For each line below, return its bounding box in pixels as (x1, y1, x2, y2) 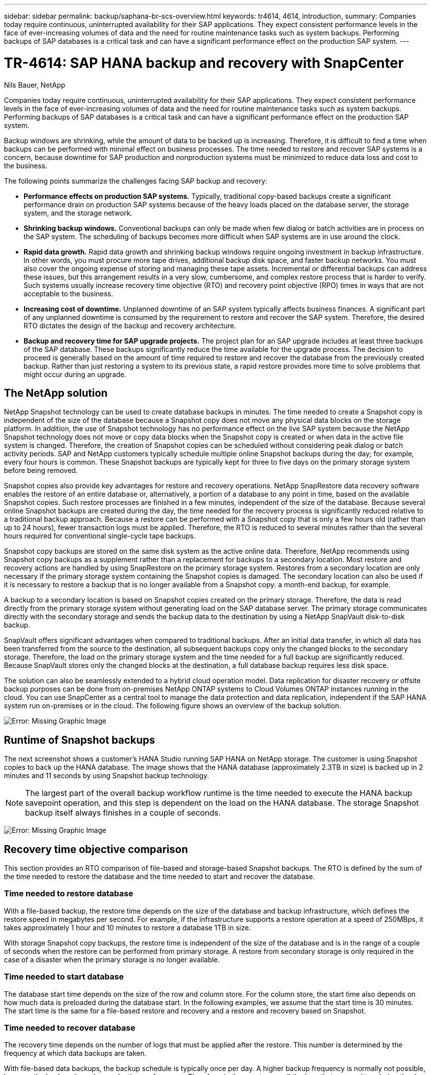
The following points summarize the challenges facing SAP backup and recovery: (4, 176, 268, 185)
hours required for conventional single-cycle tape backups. (4, 532, 196, 540)
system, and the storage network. (24, 208, 133, 217)
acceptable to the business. (24, 289, 113, 298)
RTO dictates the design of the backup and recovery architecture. (24, 321, 236, 330)
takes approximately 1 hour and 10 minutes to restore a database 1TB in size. (4, 923, 251, 932)
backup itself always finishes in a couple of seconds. (25, 808, 221, 818)
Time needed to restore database (4, 888, 133, 899)
